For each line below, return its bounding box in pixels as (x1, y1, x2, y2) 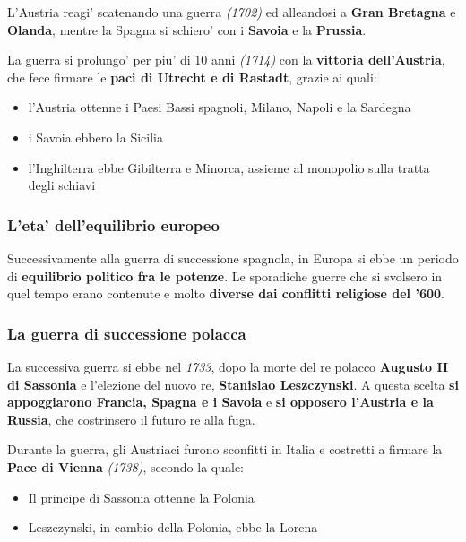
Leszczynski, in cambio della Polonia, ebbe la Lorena (28, 518, 318, 537)
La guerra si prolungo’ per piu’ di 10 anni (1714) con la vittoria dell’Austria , (7, 50, 445, 69)
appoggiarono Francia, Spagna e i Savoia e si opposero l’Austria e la (7, 392, 434, 411)
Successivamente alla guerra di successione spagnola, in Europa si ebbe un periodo (7, 248, 459, 267)
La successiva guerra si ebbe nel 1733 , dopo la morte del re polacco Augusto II (7, 357, 449, 375)
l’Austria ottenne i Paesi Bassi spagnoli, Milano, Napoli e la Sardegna (28, 98, 411, 116)
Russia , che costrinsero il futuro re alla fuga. (7, 409, 255, 428)
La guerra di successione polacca (7, 322, 246, 344)
